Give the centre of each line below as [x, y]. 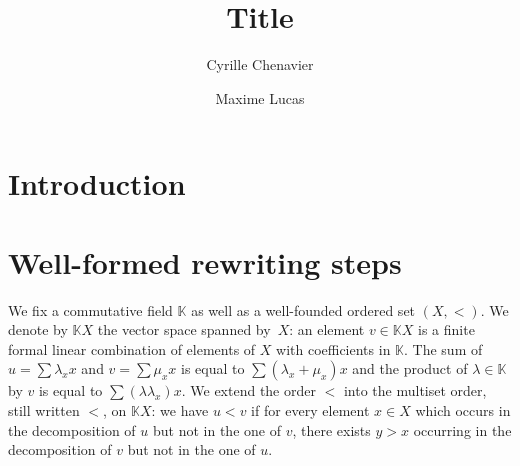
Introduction [97, 183]
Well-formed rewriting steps [205, 261]
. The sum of [443, 348]
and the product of [410, 368]
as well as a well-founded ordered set [303, 309]
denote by [38, 329]
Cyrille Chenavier [260, 64]
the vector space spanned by [184, 329]
